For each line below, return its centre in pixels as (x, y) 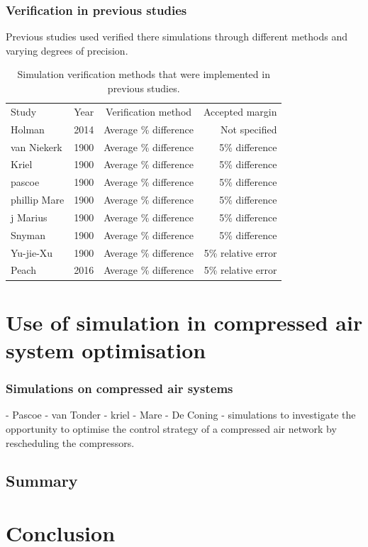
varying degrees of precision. (67, 50)
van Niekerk (37, 147)
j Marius (29, 217)
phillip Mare (38, 200)
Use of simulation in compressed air (184, 322)
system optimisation (106, 349)
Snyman (28, 234)
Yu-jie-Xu (32, 252)
